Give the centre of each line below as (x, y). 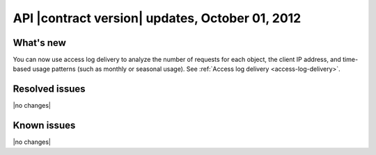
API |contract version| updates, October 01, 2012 (157, 18)
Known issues (44, 125)
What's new (39, 43)
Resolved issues (49, 89)
